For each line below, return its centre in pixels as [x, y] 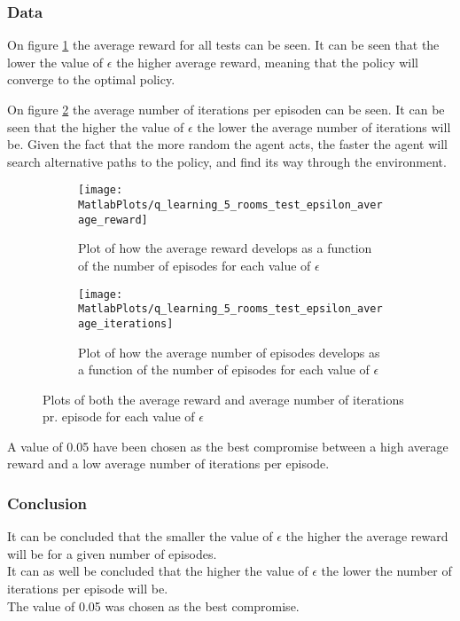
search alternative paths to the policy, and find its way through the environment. [227, 161]
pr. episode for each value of [119, 417]
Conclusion [47, 503]
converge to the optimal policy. [91, 79]
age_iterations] [126, 323]
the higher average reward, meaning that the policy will [267, 62]
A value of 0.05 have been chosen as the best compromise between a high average [228, 446]
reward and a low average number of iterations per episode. [168, 464]
